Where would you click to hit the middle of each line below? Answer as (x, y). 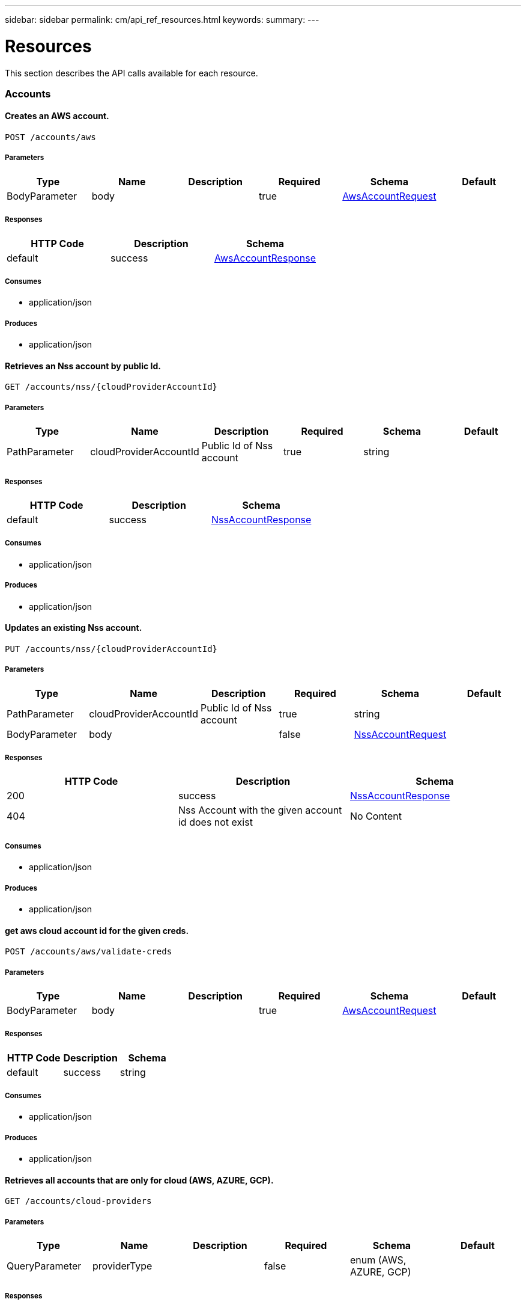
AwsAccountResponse (265, 258)
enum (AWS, (378, 1260)
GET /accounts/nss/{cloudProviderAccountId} (111, 387)
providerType (122, 1266)
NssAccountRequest (400, 734)
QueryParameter (44, 1266)
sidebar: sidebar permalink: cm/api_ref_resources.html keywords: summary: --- (162, 20)
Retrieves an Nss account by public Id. (83, 366)
